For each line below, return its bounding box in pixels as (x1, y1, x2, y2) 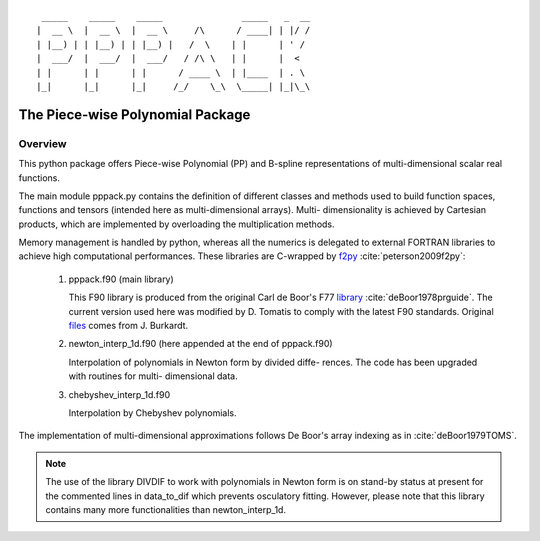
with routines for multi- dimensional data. (68, 370, 239, 382)
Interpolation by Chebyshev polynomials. (68, 406, 237, 419)
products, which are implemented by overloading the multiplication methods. (18, 218, 335, 230)
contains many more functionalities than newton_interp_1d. (45, 503, 287, 515)
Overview (18, 136, 67, 150)
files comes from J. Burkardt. (68, 320, 189, 332)
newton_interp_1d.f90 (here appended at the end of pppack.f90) (68, 338, 334, 350)
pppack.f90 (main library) (68, 273, 174, 285)
